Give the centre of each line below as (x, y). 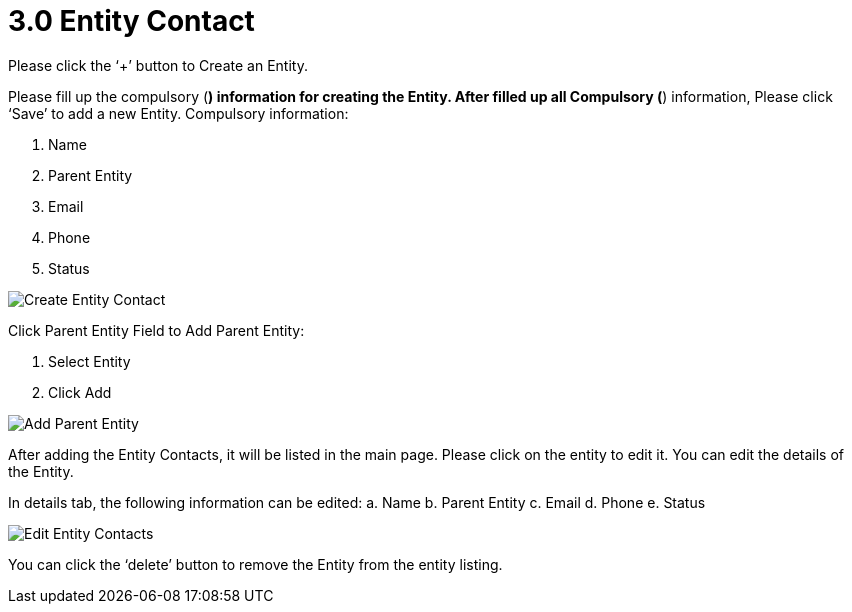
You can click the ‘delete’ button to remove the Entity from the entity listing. (255, 564)
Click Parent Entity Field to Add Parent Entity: (156, 330)
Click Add (80, 392)
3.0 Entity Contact (131, 21)
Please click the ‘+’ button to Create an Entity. (158, 65)
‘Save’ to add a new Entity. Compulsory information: (178, 113)
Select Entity (89, 361)
